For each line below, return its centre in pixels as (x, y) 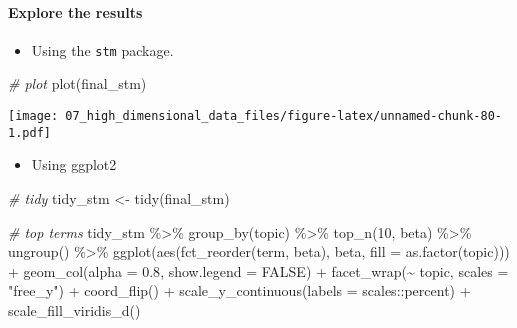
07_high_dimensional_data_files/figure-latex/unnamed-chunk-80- (283, 116)
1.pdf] (29, 132)
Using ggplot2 (74, 164)
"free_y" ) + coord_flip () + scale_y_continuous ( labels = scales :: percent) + (239, 290)
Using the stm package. (102, 49)
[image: (33, 116)
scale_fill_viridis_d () (74, 309)
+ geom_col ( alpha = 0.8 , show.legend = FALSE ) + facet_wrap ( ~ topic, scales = (258, 270)
